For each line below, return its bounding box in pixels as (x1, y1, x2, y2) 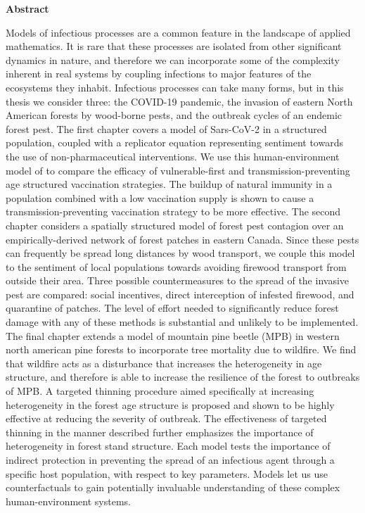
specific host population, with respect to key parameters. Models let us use (6, 466, 328, 481)
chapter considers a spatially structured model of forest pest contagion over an (6, 217, 344, 232)
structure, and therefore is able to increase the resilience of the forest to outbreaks (6, 369, 360, 384)
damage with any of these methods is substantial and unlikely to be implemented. (6, 315, 359, 329)
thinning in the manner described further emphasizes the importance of (6, 424, 314, 439)
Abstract (6, 1, 49, 15)
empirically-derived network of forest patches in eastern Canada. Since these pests (6, 232, 359, 246)
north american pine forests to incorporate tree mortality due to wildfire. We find (6, 342, 357, 357)
